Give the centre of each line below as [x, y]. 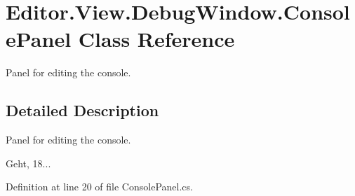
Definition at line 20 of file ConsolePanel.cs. [99, 187]
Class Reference [156, 39]
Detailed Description [82, 110]
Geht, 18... [28, 163]
